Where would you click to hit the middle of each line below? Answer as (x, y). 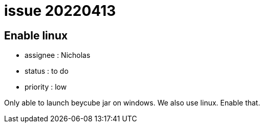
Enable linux (36, 35)
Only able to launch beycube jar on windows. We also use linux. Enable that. (132, 103)
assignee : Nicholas (58, 55)
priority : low (46, 87)
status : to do (47, 71)
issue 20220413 (60, 11)
